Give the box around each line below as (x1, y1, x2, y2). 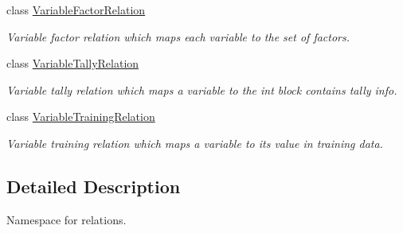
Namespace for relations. (6, 211, 127, 227)
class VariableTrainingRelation (6, 108, 155, 125)
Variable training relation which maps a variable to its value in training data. (6, 134, 383, 151)
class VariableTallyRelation (6, 55, 139, 72)
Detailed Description (6, 173, 181, 198)
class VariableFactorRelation (6, 2, 146, 17)
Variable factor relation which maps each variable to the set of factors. (6, 28, 350, 45)
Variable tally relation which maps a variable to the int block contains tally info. (6, 81, 397, 98)
